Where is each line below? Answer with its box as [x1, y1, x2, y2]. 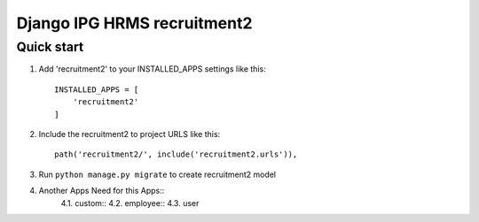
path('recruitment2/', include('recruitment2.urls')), [54, 149, 298, 159]
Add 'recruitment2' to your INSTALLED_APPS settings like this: [38, 64, 266, 74]
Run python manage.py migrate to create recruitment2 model [38, 169, 277, 180]
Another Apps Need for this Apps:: [38, 186, 165, 196]
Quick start [16, 39, 84, 55]
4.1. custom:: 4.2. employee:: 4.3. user [60, 197, 200, 208]
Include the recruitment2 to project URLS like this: [38, 128, 221, 139]
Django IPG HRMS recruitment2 [16, 13, 253, 33]
